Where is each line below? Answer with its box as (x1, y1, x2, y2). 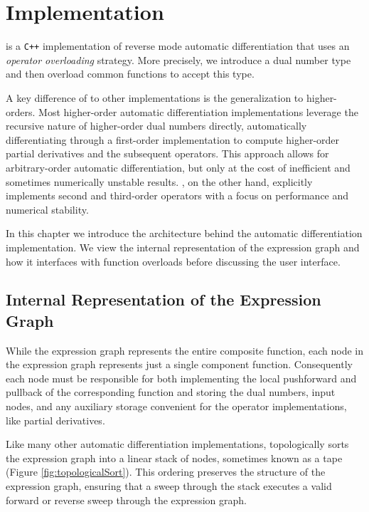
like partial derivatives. (6, 412, 105, 427)
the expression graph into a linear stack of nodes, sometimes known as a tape (6, 450, 343, 465)
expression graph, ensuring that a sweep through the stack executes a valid (6, 479, 332, 493)
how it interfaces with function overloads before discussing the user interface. (6, 254, 341, 268)
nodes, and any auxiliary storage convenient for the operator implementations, (6, 399, 347, 414)
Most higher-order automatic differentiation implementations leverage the (38, 104, 358, 119)
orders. (6, 104, 36, 119)
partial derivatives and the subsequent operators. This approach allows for (6, 146, 329, 161)
